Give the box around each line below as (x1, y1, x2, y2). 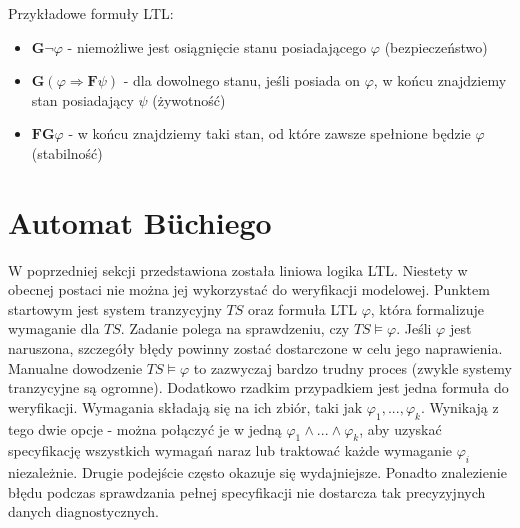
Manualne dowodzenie (8, 357, 143, 378)
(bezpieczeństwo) (384, 36, 488, 57)
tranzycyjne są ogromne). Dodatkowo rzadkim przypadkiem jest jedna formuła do (8, 377, 509, 398)
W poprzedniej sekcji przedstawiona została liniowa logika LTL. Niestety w (8, 259, 468, 280)
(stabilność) (31, 142, 103, 163)
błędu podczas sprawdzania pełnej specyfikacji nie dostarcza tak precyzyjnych (8, 481, 486, 502)
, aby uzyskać (359, 418, 442, 439)
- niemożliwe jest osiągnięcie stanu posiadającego (67, 36, 367, 57)
